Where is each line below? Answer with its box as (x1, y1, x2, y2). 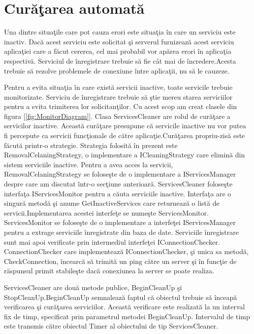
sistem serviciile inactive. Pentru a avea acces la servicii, (4, 159, 173, 169)
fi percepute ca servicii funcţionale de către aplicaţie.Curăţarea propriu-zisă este (4, 130, 245, 141)
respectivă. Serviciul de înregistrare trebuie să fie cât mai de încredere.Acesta (4, 55, 236, 66)
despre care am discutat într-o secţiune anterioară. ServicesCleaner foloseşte (4, 179, 233, 189)
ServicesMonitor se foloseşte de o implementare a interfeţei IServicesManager (4, 217, 236, 227)
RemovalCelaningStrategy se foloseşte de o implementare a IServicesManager (4, 169, 236, 179)
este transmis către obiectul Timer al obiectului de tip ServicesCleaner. (4, 321, 218, 331)
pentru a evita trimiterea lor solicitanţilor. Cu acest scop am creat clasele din (4, 101, 237, 111)
